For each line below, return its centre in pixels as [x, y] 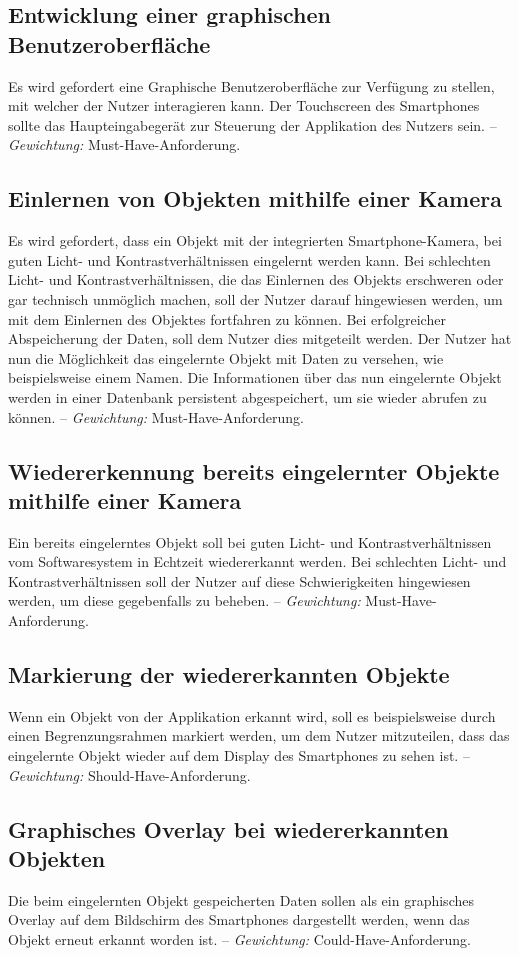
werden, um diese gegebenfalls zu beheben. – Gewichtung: [184, 600]
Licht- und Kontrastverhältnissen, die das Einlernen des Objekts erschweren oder [256, 279]
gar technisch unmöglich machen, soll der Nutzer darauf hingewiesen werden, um [255, 298]
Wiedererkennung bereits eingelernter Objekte [254, 470]
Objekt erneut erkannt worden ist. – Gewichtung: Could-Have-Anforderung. [239, 939]
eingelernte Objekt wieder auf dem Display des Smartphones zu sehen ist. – [239, 755]
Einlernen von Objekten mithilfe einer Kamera [255, 198]
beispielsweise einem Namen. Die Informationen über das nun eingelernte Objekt [255, 377]
